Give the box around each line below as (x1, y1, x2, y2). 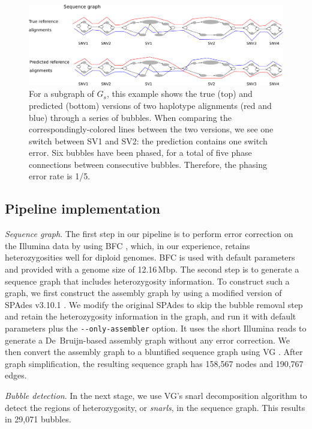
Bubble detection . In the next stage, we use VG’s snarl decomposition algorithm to (5, 389, 307, 402)
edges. (5, 369, 27, 381)
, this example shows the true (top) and (106, 87, 253, 100)
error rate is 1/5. (29, 170, 91, 182)
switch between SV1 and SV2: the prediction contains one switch (29, 134, 268, 147)
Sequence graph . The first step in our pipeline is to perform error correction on (5, 227, 293, 240)
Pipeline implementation (5, 199, 160, 218)
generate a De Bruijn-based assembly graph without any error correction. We (5, 333, 290, 346)
